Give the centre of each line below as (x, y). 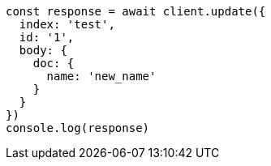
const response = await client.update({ (136, 11)
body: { (43, 50)
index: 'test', (67, 24)
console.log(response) (78, 128)
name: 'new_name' (101, 76)
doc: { (54, 63)
